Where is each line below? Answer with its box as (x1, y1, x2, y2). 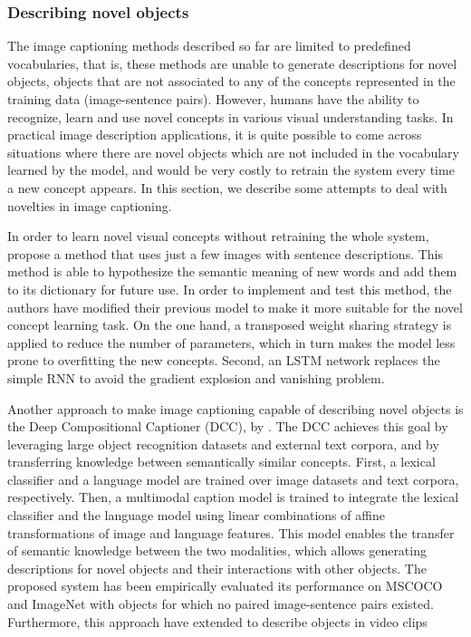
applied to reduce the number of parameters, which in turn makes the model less (7, 333, 456, 352)
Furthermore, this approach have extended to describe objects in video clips (7, 612, 428, 631)
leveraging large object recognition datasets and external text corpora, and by (7, 434, 439, 453)
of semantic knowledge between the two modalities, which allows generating (7, 541, 427, 560)
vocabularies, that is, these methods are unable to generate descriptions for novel (7, 53, 457, 72)
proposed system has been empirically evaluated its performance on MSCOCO (7, 576, 443, 595)
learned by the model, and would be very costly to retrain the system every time (7, 160, 455, 179)
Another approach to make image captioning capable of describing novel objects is (7, 399, 464, 418)
